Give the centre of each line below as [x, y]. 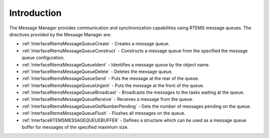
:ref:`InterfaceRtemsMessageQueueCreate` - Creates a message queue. [96, 44]
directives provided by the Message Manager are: [60, 34]
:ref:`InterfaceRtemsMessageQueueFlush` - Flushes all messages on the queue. [104, 113]
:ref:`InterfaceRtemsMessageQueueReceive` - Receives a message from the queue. [108, 99]
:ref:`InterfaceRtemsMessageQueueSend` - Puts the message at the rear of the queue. [110, 78]
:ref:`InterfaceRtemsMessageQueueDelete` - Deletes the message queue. [97, 71]
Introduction [35, 13]
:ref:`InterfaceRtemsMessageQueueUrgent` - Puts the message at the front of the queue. [113, 85]
